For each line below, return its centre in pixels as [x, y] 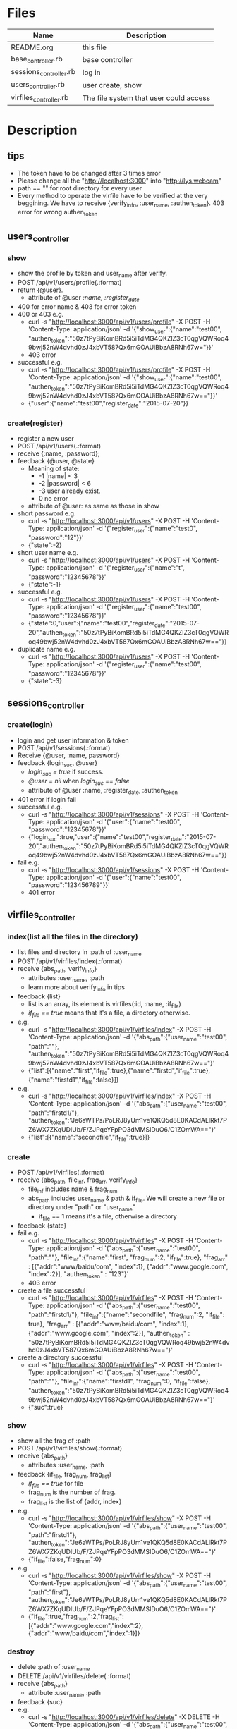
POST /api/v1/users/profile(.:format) [69, 282]
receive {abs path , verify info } [57, 970]
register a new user [45, 439]
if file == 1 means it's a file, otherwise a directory [108, 1217]
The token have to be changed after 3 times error [89, 173]
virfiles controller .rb [40, 98]
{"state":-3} [45, 680]
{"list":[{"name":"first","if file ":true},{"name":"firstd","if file [109, 1071]
